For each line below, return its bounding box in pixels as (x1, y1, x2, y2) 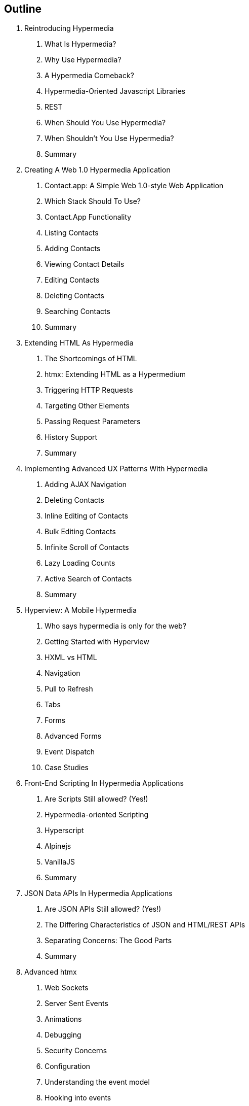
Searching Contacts (45, 307, 110, 316)
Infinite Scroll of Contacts (45, 543, 129, 552)
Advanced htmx (24, 967, 77, 977)
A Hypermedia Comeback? (45, 71, 134, 80)
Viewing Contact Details (45, 260, 124, 269)
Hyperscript (45, 826, 84, 835)
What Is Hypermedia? (45, 40, 116, 49)
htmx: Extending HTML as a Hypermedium (45, 370, 186, 379)
